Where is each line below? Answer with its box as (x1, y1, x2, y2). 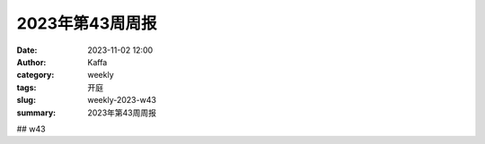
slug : (16, 95, 36, 106)
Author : (16, 56, 47, 67)
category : (16, 70, 55, 80)
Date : (16, 45, 38, 55)
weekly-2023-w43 (87, 95, 157, 106)
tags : (16, 81, 37, 93)
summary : (16, 107, 57, 118)
